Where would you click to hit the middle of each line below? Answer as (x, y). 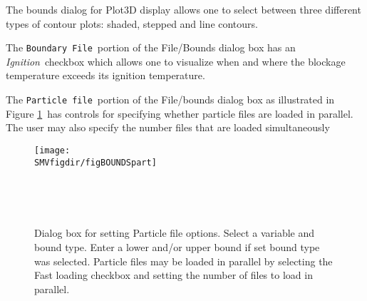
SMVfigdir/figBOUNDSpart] (95, 162)
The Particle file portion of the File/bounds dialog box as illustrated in (170, 100)
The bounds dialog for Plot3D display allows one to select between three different (183, 9)
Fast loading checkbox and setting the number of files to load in (174, 275)
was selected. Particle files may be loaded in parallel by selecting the (183, 261)
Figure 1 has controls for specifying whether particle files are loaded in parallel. (180, 113)
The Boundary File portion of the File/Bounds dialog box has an (151, 47)
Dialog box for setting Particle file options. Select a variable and (175, 233)
